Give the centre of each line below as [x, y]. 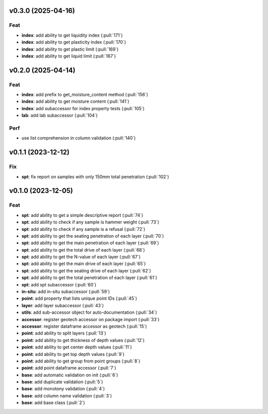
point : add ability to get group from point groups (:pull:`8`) [81, 361]
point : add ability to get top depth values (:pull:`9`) [73, 354]
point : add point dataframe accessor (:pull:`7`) [69, 368]
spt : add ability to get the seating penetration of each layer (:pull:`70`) [93, 236]
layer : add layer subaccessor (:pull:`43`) [63, 305]
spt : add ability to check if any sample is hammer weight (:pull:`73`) [90, 222]
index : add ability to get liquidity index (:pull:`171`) [72, 35]
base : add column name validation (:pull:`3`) [67, 396]
